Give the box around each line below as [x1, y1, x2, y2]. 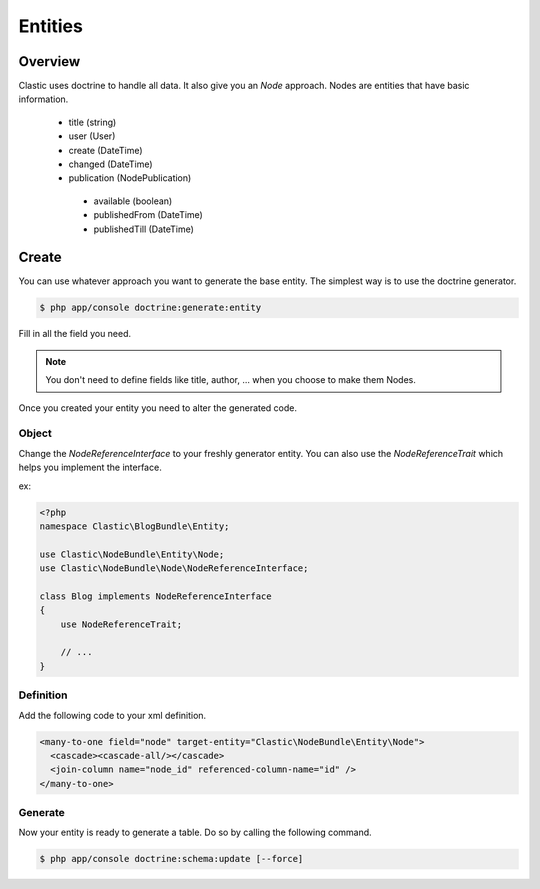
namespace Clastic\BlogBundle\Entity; [39, 520, 230, 532]
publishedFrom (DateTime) [93, 209, 204, 221]
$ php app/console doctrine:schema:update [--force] [39, 853, 304, 865]
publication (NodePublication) [68, 172, 192, 184]
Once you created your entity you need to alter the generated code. [18, 401, 298, 414]
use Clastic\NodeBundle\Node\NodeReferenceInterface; [39, 563, 309, 574]
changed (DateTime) [68, 158, 154, 170]
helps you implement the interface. [18, 461, 162, 474]
